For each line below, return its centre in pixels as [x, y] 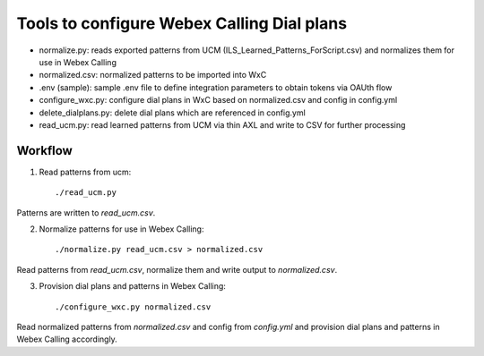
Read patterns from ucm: [85, 172]
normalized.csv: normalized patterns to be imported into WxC [153, 75]
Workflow [45, 151]
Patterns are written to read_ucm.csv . [86, 212]
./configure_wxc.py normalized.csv [133, 307]
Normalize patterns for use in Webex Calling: [121, 229]
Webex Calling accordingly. [67, 339]
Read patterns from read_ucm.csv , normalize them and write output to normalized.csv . [177, 269]
